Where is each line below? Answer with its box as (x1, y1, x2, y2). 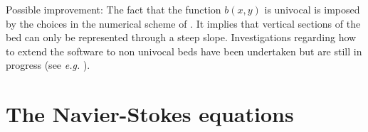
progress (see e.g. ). (6, 57, 90, 72)
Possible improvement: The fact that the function (6, 2, 221, 16)
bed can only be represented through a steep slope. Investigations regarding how (6, 30, 357, 45)
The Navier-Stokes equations (6, 99, 294, 128)
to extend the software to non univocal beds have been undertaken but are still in (6, 43, 362, 58)
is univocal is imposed (264, 2, 360, 16)
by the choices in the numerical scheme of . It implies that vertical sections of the (6, 16, 361, 31)
